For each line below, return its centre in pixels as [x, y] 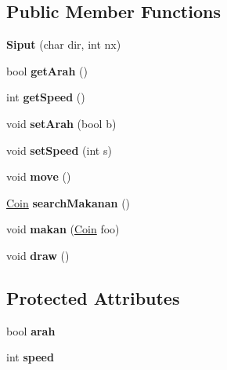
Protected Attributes [93, 297]
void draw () [38, 255]
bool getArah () [47, 70]
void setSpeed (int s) [59, 150]
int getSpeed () [46, 97]
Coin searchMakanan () [68, 202]
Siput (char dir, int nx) [64, 44]
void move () [39, 176]
